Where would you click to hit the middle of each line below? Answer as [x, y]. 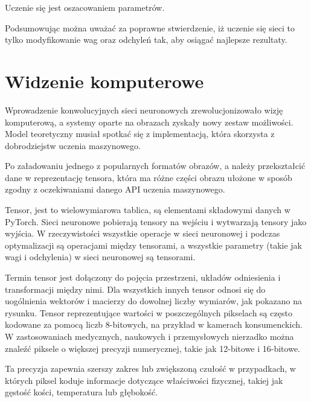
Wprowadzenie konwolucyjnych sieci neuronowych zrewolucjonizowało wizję [144, 110]
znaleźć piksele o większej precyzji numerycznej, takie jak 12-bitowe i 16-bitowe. [152, 348]
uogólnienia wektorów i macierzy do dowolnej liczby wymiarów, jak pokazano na [154, 301]
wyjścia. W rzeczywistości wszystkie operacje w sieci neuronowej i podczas [143, 233]
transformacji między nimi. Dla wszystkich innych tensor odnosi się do [135, 289]
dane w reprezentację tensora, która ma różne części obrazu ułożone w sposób [149, 177]
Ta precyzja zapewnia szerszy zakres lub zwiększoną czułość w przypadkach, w [150, 369]
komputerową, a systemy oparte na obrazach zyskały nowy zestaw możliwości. [149, 122]
